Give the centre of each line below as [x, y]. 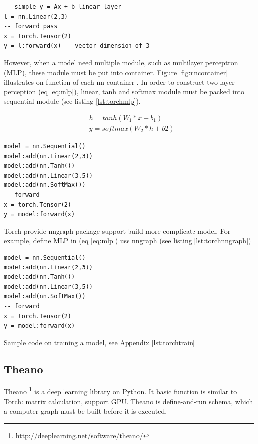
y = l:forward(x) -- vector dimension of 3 [77, 46]
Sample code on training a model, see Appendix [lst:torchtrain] [99, 342]
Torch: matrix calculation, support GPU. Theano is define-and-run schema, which [129, 401]
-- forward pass [31, 27]
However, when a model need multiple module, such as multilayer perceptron [121, 62]
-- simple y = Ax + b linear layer [63, 7]
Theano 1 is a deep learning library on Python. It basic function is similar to [121, 391]
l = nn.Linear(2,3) [36, 17]
